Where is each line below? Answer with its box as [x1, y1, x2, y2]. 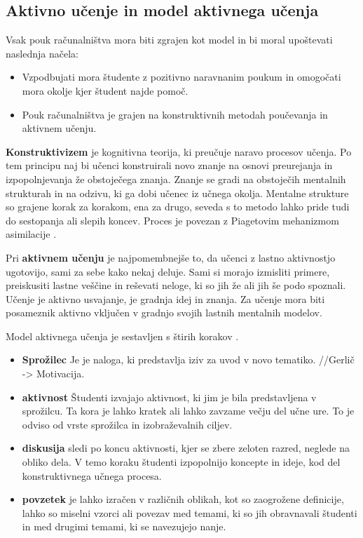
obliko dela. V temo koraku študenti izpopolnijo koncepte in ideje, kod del [22, 455, 341, 469]
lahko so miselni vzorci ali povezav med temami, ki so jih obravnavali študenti [22, 505, 357, 520]
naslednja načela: [6, 46, 78, 60]
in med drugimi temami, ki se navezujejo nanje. [22, 519, 226, 534]
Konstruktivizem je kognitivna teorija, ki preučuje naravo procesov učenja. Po [6, 144, 352, 159]
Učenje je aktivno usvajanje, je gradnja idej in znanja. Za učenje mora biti [6, 291, 325, 306]
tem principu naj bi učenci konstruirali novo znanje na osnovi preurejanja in [6, 158, 333, 173]
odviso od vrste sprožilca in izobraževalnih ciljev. [22, 417, 233, 431]
